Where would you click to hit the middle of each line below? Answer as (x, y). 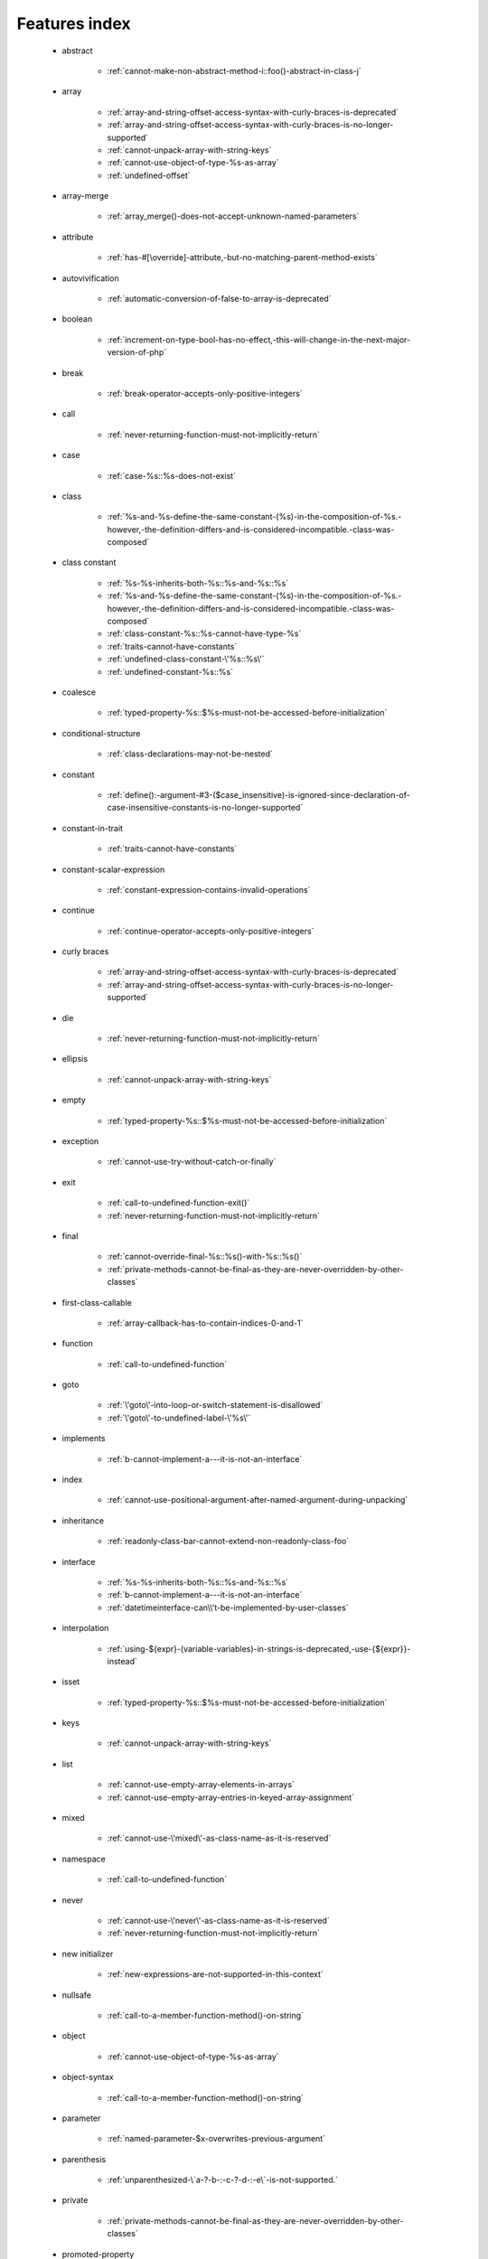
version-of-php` (137, 352)
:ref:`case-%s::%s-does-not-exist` (172, 475)
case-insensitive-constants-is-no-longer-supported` (205, 808)
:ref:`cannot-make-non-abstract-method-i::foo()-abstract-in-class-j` (234, 70)
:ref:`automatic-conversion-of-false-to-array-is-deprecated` (219, 299)
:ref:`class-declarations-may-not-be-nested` (190, 754)
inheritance (83, 1520)
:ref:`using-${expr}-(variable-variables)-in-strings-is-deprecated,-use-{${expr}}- (259, 1648)
